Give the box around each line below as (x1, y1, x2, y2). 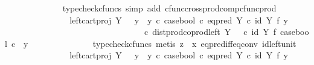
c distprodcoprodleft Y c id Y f (144, 25, 276, 38)
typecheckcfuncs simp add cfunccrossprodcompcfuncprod (62, 2, 277, 14)
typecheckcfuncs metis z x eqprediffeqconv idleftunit (92, 37, 296, 49)
